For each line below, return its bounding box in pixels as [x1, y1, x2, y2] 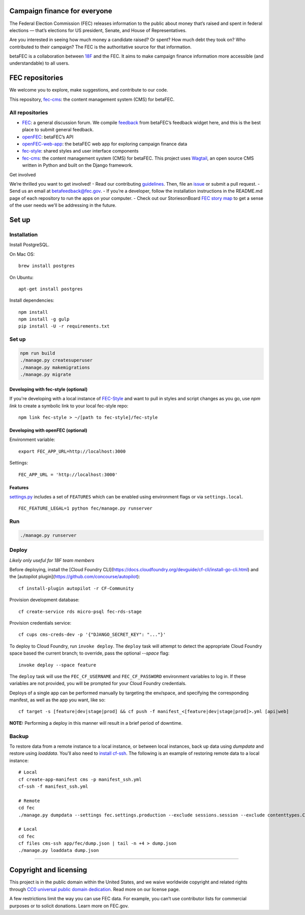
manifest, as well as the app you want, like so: [9, 697, 106, 703]
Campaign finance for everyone [9, 7, 112, 15]
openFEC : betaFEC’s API [22, 134, 74, 140]
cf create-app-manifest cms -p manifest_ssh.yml [18, 776, 142, 782]
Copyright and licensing [9, 866, 87, 874]
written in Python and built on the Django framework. [22, 162, 133, 168]
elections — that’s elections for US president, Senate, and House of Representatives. [9, 27, 187, 33]
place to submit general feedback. [22, 127, 94, 133]
